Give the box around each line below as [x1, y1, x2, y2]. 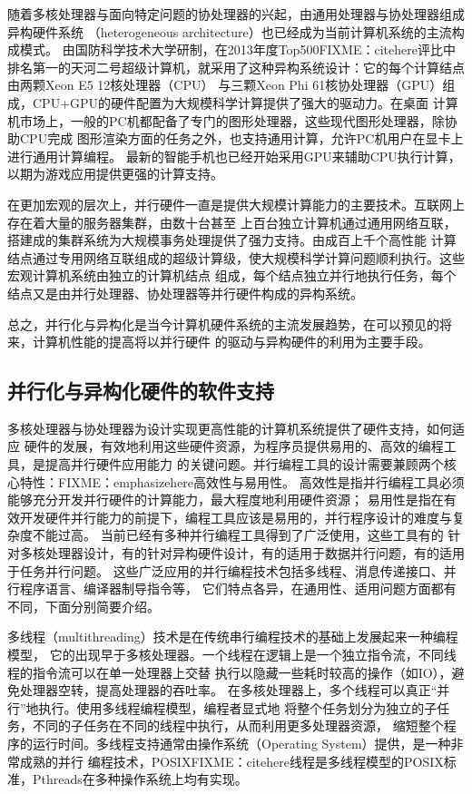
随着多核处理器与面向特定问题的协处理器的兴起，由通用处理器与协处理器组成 [7, 5, 465, 23]
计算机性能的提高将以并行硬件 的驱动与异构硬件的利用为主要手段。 [32, 332, 431, 351]
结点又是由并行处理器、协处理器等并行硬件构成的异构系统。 [7, 283, 363, 302]
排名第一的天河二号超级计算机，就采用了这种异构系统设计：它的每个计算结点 [7, 57, 465, 76]
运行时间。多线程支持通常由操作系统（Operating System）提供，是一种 [32, 733, 451, 752]
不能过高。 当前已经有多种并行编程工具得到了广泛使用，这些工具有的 [32, 525, 444, 544]
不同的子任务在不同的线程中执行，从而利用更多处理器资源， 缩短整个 [32, 716, 444, 735]
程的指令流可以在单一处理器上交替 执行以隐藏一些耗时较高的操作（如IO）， [7, 662, 452, 681]
